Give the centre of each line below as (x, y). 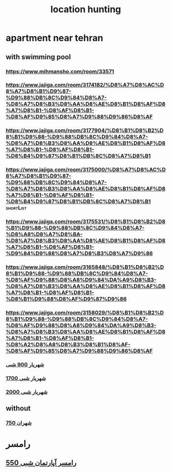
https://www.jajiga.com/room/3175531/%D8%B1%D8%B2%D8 (86, 222)
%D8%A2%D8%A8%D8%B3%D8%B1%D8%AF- (68, 345)
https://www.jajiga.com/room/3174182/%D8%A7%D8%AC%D (85, 85)
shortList (16, 208)
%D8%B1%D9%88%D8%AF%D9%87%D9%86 (66, 299)
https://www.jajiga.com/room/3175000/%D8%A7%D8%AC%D (86, 170)
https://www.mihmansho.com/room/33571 (60, 71)
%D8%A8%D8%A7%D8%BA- (44, 234)
